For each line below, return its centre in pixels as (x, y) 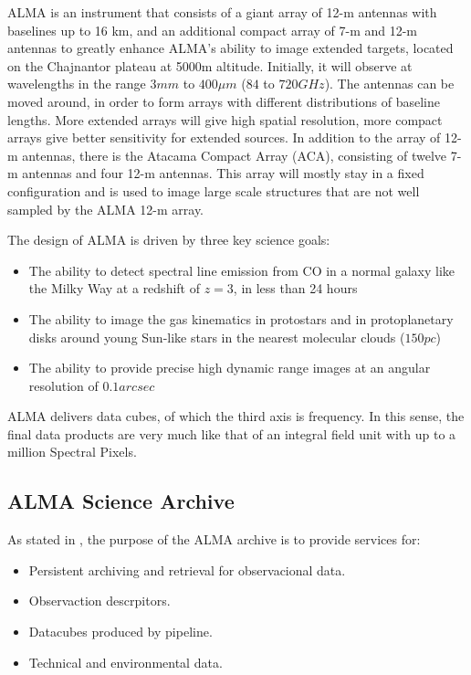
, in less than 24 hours (295, 288)
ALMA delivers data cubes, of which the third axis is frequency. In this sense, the (236, 416)
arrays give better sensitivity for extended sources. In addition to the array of (224, 137)
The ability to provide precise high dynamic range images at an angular (230, 368)
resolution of (63, 385)
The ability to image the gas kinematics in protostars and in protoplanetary (241, 318)
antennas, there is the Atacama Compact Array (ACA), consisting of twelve (235, 155)
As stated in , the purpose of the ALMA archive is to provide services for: (214, 539)
